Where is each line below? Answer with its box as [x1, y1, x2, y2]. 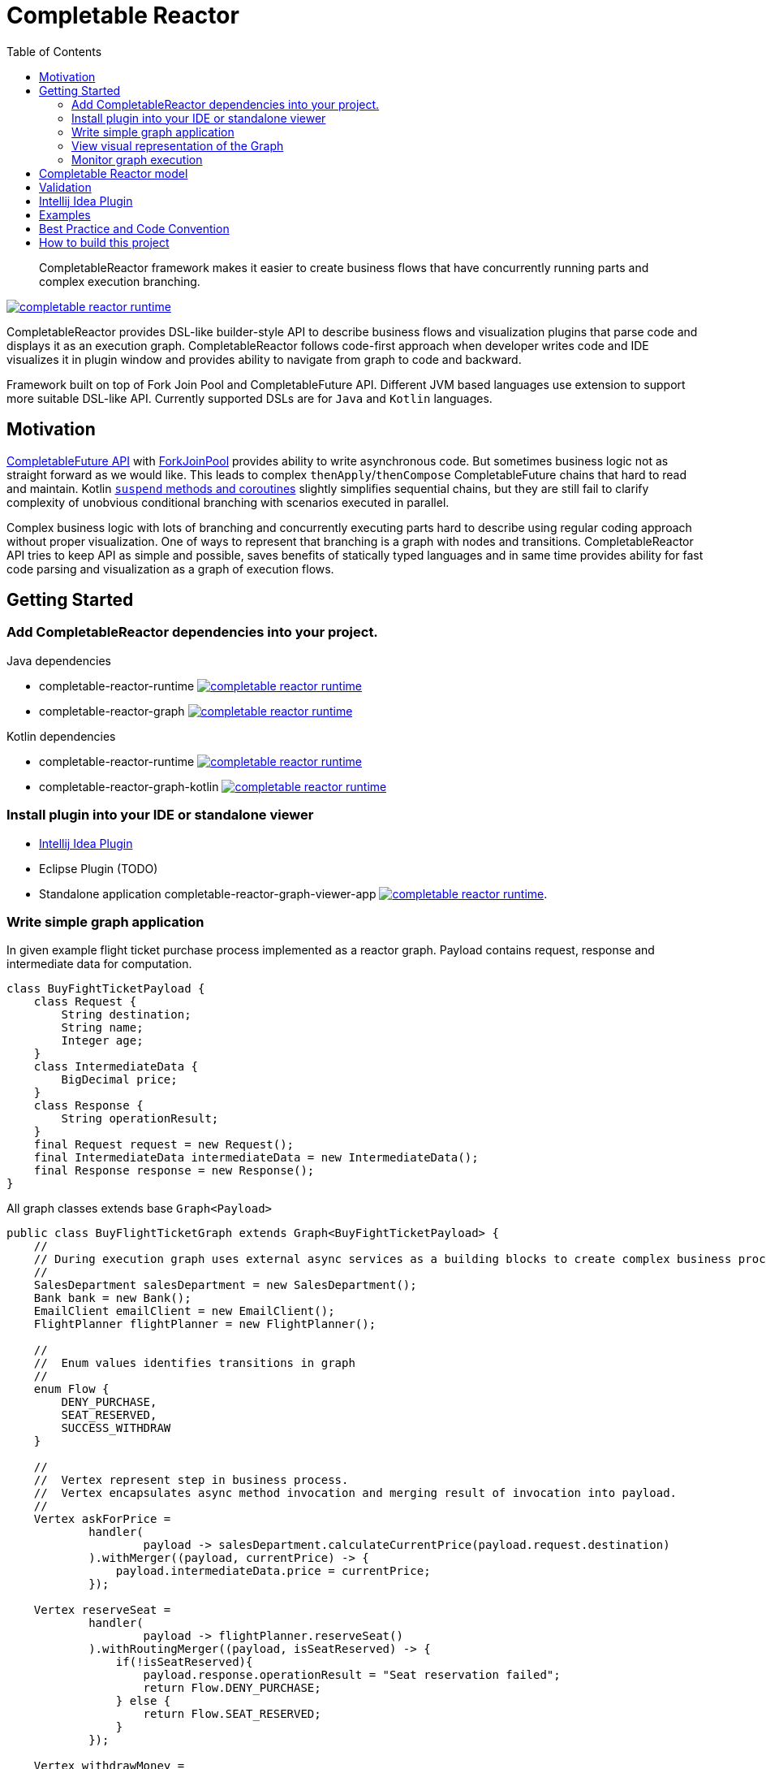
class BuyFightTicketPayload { [6, 982, 205, 996]
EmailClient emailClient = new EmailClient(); [33, 1304, 335, 1318]
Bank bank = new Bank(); [33, 1291, 191, 1305]
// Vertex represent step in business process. [33, 1473, 349, 1487]
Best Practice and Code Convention [39, 221, 230, 236]
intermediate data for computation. [6, 957, 192, 971]
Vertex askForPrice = [33, 1512, 171, 1526]
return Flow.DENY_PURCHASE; [143, 1681, 321, 1695]
